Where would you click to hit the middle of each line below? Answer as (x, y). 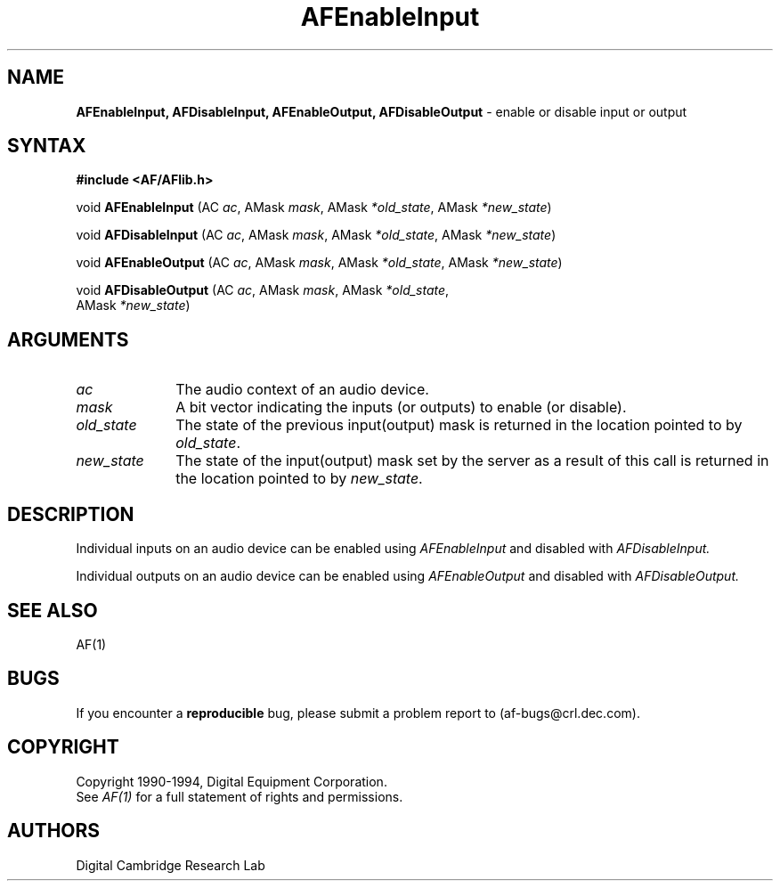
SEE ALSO (53, 610)
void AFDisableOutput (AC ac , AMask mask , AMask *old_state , (263, 290)
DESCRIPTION (71, 514)
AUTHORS (54, 831)
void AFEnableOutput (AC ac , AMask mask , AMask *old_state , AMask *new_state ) (319, 263)
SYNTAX (47, 146)
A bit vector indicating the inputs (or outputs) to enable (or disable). (401, 407)
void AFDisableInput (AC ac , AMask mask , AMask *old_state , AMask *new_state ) (316, 235)
